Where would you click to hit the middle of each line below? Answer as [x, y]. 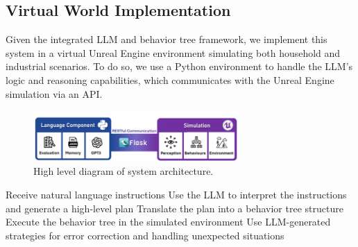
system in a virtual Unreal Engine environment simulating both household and [173, 52]
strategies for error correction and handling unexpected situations [145, 235]
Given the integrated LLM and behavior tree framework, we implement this [167, 39]
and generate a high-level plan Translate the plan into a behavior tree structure [174, 208]
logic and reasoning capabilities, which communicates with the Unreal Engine [170, 79]
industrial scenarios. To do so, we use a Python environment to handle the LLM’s [179, 66]
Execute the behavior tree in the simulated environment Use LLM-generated [168, 222]
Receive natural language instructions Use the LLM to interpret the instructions [176, 195]
